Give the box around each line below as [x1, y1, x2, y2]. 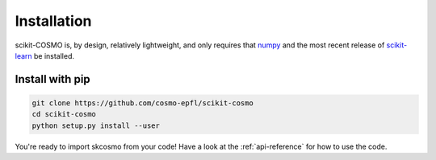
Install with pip [15, 72, 90, 86]
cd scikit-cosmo [31, 109, 97, 119]
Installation [15, 12, 92, 30]
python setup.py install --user [31, 121, 161, 130]
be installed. [33, 51, 75, 60]
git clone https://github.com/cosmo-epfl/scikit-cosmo [31, 98, 254, 108]
